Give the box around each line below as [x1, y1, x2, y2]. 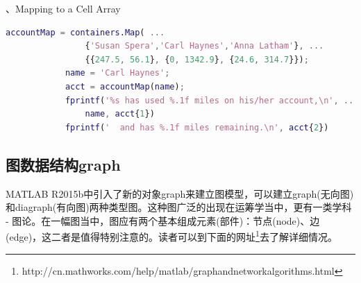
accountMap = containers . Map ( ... [6, 27, 165, 37]
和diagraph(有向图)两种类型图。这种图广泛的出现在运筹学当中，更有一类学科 [6, 200, 352, 214]
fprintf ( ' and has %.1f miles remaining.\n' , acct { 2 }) [65, 122, 329, 132]
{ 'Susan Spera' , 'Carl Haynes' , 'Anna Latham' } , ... [85, 41, 324, 51]
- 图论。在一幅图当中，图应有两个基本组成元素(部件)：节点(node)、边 [6, 213, 320, 228]
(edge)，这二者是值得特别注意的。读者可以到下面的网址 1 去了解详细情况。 [6, 228, 337, 243]
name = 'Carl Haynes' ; [65, 68, 170, 78]
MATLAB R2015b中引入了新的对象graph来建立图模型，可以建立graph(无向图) [6, 186, 354, 200]
